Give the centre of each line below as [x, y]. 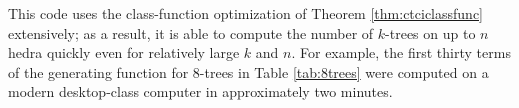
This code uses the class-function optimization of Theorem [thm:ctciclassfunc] [245, 13]
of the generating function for [98, 71]
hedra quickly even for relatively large [124, 52]
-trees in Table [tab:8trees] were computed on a [344, 71]
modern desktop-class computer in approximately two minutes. [200, 91]
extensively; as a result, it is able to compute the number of [191, 32]
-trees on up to [430, 32]
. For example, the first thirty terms [401, 52]
